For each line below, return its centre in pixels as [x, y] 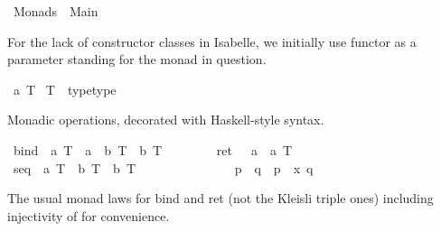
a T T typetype [65, 89]
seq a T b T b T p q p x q [163, 167]
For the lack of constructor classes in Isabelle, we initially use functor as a [212, 41]
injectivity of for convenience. [89, 215]
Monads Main [56, 11]
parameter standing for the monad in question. [137, 59]
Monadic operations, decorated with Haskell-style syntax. [166, 120]
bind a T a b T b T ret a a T [153, 149]
